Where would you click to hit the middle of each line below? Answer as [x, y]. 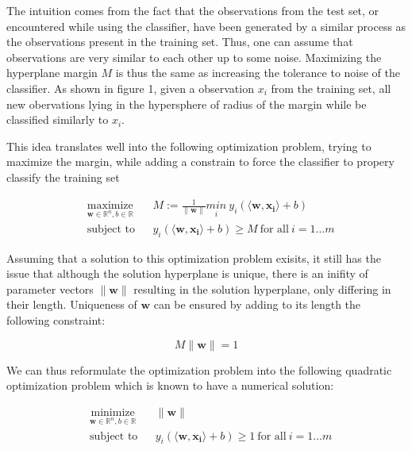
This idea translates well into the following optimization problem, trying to [189, 146]
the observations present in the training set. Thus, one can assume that [180, 42]
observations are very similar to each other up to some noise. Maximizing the [194, 57]
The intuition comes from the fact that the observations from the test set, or [193, 10]
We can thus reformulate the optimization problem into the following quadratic [199, 369]
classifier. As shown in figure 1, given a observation [130, 88]
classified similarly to [58, 119]
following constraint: [56, 320]
